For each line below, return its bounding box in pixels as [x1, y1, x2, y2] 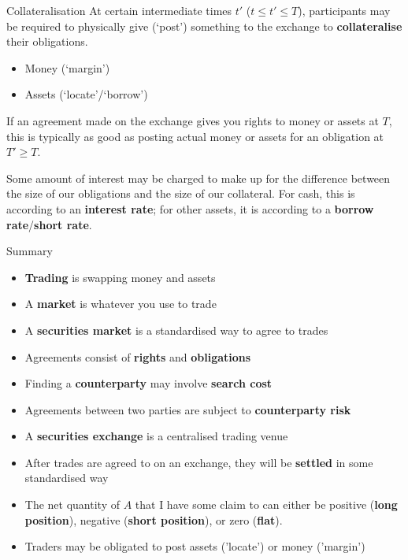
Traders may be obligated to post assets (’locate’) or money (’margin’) [24, 538, 365, 554]
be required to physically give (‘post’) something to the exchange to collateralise [6, 17, 402, 34]
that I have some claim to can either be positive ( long [135, 496, 398, 513]
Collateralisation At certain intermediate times [6, 2, 232, 18]
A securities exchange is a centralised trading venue [24, 428, 288, 444]
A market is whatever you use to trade [24, 295, 217, 312]
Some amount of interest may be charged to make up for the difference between [6, 169, 391, 186]
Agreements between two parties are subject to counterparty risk [24, 401, 351, 417]
